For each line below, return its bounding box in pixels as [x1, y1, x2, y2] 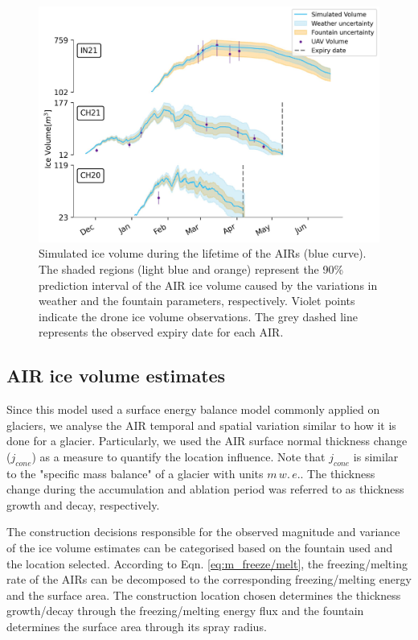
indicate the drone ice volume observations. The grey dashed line [39, 308, 358, 324]
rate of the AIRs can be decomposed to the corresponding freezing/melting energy [6, 571, 412, 588]
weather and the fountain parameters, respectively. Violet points [39, 292, 355, 309]
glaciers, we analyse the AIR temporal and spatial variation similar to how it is [6, 416, 396, 433]
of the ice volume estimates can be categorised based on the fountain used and [6, 539, 393, 556]
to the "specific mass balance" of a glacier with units [6, 465, 264, 481]
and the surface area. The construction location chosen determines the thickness [6, 586, 401, 603]
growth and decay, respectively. [6, 496, 160, 513]
